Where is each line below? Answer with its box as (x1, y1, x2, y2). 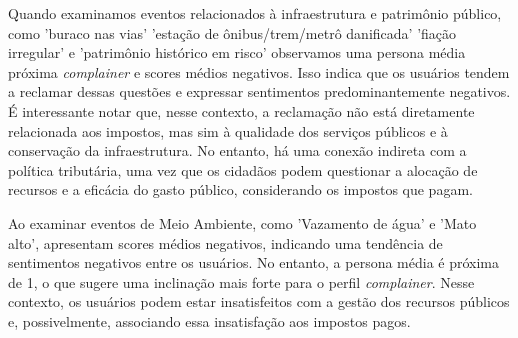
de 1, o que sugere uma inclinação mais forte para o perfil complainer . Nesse (8, 271, 475, 292)
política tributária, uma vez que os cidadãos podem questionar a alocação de (8, 159, 478, 180)
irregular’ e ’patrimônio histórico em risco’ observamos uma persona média (8, 42, 466, 63)
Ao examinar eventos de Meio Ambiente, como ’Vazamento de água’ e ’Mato (8, 212, 477, 233)
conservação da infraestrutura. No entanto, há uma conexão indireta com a (8, 140, 467, 161)
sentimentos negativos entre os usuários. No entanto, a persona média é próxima (8, 252, 500, 273)
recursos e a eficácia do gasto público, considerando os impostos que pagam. (8, 179, 473, 200)
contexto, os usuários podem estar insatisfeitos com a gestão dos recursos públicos (8, 291, 510, 312)
